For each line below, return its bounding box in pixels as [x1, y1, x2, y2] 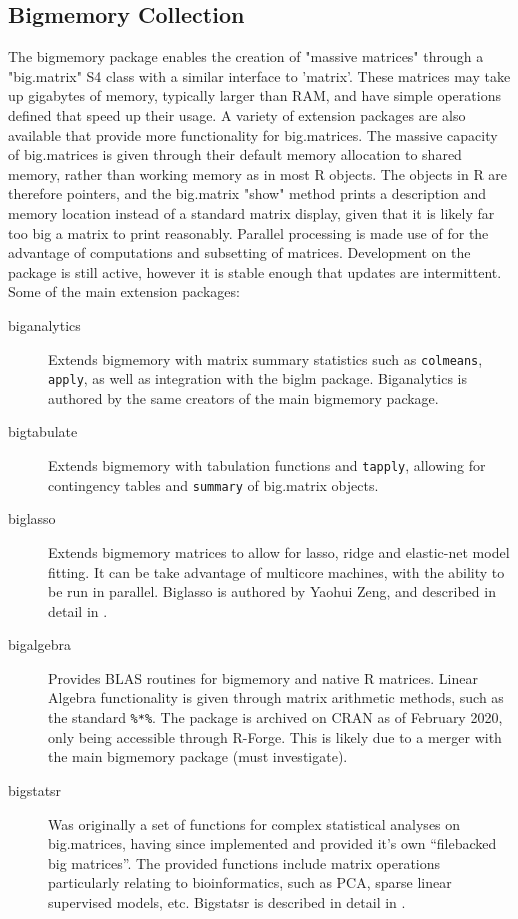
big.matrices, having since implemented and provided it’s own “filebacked [48, 833, 497, 854]
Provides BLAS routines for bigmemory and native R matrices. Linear [48, 667, 478, 688]
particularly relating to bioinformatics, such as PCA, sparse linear [48, 872, 452, 893]
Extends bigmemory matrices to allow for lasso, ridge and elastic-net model [48, 541, 510, 562]
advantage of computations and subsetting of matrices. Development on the [8, 242, 471, 263]
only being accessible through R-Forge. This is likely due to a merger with [48, 726, 502, 747]
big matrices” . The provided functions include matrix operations [48, 852, 441, 873]
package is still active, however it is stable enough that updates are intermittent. [8, 261, 502, 282]
